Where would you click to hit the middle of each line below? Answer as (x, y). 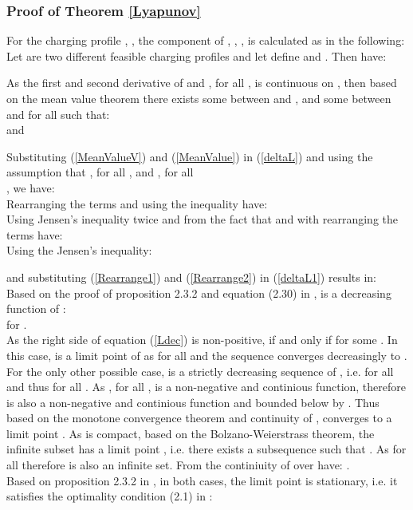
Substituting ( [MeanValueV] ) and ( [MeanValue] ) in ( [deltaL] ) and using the (190, 156)
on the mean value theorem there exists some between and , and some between (199, 98)
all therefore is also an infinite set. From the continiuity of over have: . (178, 465)
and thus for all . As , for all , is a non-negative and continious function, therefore (206, 387)
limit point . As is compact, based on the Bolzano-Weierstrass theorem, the (191, 433)
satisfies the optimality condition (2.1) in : (110, 496)
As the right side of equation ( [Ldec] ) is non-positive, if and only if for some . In (202, 340)
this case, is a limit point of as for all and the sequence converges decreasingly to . (207, 355)
